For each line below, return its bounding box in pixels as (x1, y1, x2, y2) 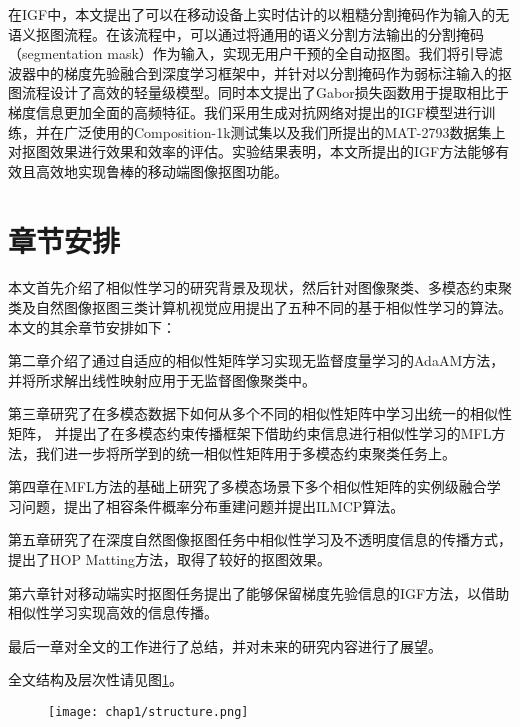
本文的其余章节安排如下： (8, 316, 176, 337)
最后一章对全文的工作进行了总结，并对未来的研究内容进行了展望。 (8, 635, 442, 656)
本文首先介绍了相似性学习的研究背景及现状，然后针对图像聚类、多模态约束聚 (8, 277, 512, 298)
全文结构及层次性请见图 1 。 (8, 669, 183, 690)
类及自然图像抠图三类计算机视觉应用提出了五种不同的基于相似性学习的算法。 (8, 297, 512, 318)
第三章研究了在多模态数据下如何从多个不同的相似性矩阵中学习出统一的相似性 (8, 403, 512, 424)
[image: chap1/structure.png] (48, 704, 249, 719)
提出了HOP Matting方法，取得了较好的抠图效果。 (8, 549, 331, 569)
